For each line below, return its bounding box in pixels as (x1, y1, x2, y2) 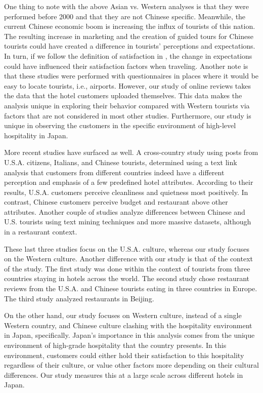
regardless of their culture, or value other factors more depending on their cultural (4, 360, 259, 370)
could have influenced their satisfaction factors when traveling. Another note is (4, 60, 248, 71)
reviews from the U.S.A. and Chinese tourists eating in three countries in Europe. (4, 283, 257, 294)
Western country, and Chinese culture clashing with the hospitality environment (4, 320, 252, 330)
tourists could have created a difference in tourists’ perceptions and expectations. (4, 41, 255, 51)
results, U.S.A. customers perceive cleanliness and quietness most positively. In (4, 186, 248, 197)
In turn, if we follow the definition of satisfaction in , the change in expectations (4, 50, 252, 61)
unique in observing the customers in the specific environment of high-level (4, 120, 236, 131)
